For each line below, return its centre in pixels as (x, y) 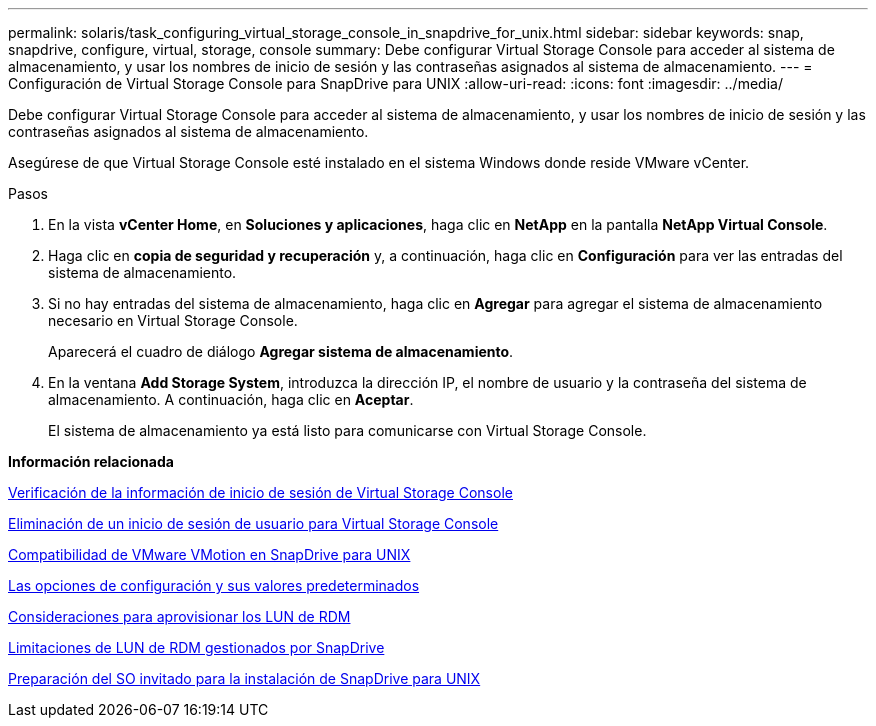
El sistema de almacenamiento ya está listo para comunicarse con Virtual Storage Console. (347, 430)
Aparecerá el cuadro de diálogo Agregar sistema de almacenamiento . (281, 351)
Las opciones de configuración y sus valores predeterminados (214, 585)
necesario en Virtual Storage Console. (173, 320)
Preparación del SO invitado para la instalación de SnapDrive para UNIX (244, 678)
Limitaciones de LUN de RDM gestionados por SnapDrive (196, 647)
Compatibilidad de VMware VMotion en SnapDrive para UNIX (209, 554)
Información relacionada (91, 461)
